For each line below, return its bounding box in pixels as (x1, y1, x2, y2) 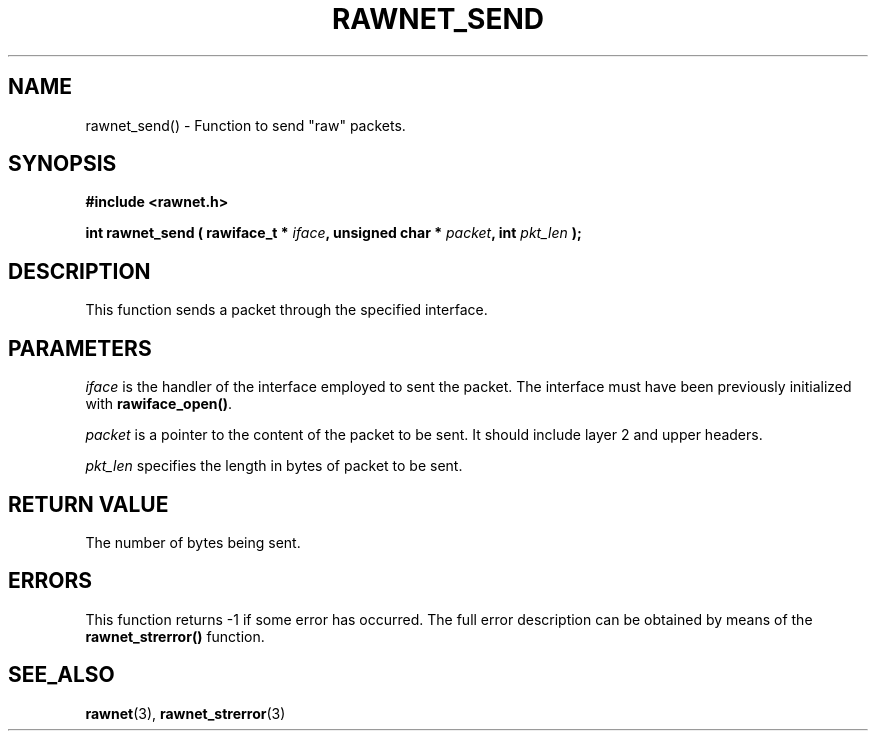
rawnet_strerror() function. (85, 627, 265, 645)
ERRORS (8, 568, 93, 594)
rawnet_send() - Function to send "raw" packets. (85, 116, 406, 134)
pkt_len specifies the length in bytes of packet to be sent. (85, 457, 463, 475)
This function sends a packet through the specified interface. (85, 301, 488, 319)
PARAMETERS (8, 335, 152, 361)
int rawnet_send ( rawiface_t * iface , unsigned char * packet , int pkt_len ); (85, 224, 582, 242)
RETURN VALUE (8, 491, 169, 517)
